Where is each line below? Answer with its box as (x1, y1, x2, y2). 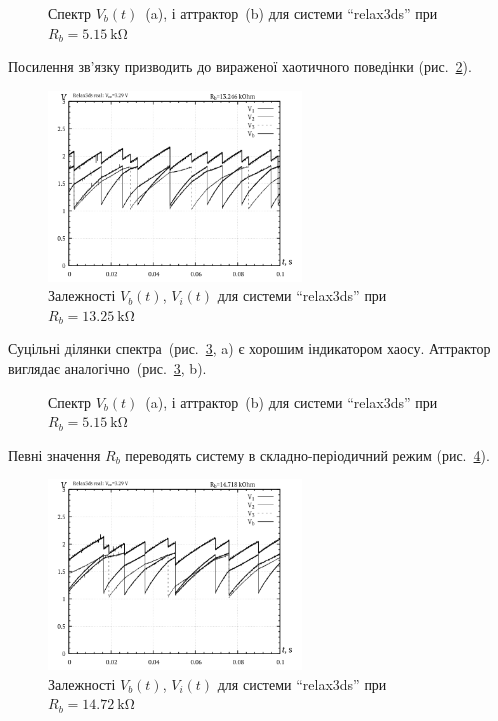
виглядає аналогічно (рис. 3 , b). (8, 357, 207, 378)
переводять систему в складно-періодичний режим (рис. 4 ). (125, 444, 490, 465)
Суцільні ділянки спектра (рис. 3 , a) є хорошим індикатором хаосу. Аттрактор (8, 338, 491, 359)
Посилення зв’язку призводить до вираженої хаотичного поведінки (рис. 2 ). (8, 56, 472, 77)
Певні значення (8, 444, 101, 465)
